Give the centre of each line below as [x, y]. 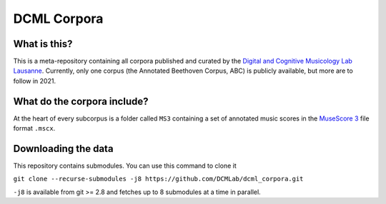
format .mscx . [34, 128]
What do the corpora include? [81, 101]
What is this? [43, 44]
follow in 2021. [35, 81]
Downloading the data [63, 149]
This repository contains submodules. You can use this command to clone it [125, 166]
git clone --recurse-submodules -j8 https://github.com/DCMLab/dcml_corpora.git [158, 179]
